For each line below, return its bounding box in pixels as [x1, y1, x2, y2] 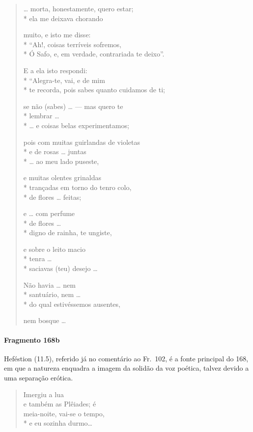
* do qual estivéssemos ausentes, [23, 298, 120, 309]
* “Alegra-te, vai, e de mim [23, 75, 105, 85]
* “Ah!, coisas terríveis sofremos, [23, 39, 121, 49]
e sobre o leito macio [23, 243, 85, 254]
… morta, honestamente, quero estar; [23, 3, 134, 13]
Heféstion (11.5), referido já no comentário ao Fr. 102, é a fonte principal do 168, [4, 353, 249, 363]
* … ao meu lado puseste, [23, 156, 99, 166]
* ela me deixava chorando [23, 13, 103, 23]
